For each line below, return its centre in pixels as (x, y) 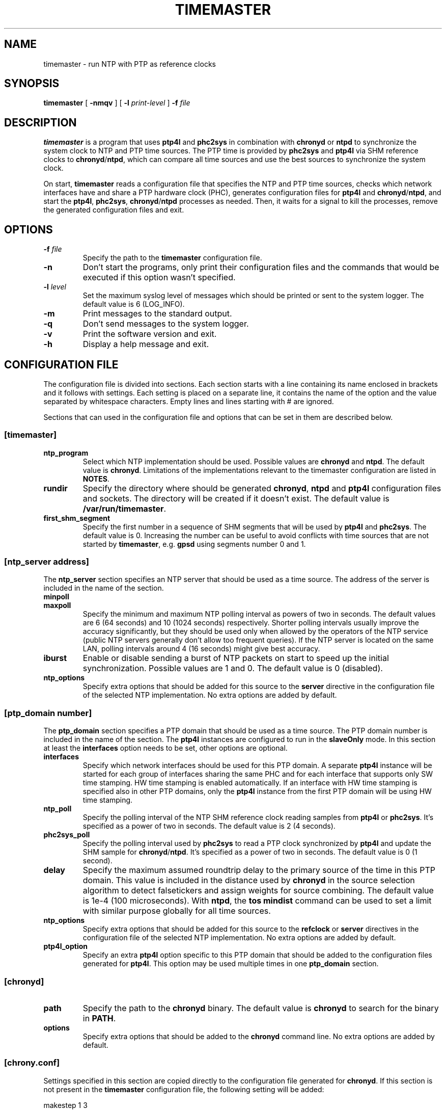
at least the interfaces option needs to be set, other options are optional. (165, 748)
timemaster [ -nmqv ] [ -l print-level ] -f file (117, 103)
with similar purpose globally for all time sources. (177, 911)
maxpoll (57, 605)
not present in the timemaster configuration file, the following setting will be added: (184, 1089)
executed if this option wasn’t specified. (159, 277)
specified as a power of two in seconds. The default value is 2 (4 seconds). (209, 826)
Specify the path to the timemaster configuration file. (172, 258)
